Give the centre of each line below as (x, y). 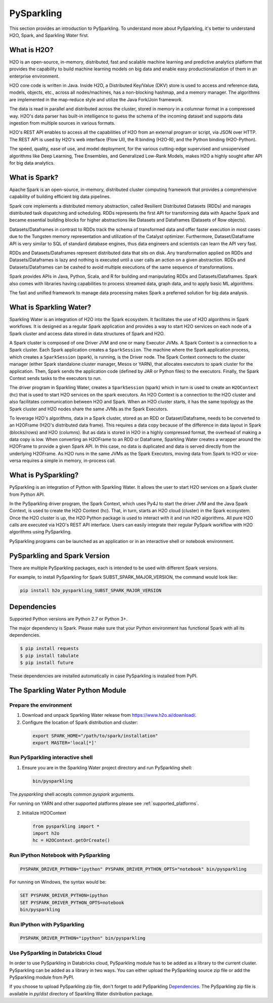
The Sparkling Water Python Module (68, 690)
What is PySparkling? (44, 475)
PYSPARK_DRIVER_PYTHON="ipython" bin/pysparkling (83, 938)
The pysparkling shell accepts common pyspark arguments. (72, 794)
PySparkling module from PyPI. (42, 977)
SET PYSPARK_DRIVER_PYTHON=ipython (64, 896)
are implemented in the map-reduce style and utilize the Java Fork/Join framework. (96, 99)
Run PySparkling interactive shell (51, 757)
